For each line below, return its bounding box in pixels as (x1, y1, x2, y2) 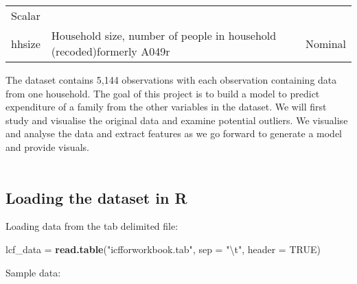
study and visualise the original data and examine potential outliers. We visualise (5, 113, 348, 127)
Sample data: (5, 265, 61, 279)
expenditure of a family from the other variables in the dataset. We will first (5, 99, 327, 114)
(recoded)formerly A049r (51, 43, 170, 59)
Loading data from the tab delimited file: (5, 219, 178, 233)
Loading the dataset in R (5, 187, 187, 208)
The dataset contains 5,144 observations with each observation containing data (5, 73, 337, 86)
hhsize (11, 35, 41, 51)
